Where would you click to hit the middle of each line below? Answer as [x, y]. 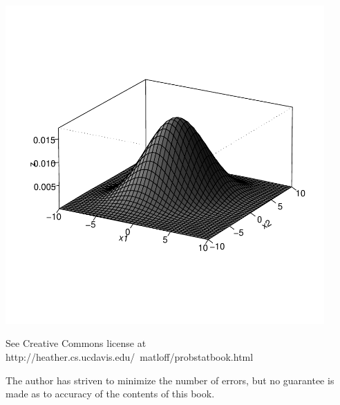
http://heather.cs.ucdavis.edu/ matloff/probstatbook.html [130, 356]
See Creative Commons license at [76, 343]
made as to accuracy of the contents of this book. [110, 394]
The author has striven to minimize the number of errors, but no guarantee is [170, 380]
